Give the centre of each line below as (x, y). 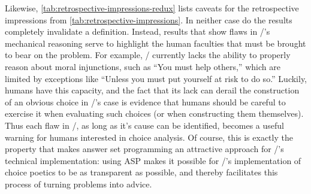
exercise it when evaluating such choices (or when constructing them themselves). (154, 113)
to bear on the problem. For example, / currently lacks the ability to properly (148, 55)
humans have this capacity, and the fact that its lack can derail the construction (152, 90)
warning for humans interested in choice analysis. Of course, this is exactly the (149, 137)
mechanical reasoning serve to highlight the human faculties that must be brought (155, 43)
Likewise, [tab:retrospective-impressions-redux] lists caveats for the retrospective (152, 8)
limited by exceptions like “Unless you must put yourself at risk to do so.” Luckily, (156, 78)
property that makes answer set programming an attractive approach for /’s (144, 149)
